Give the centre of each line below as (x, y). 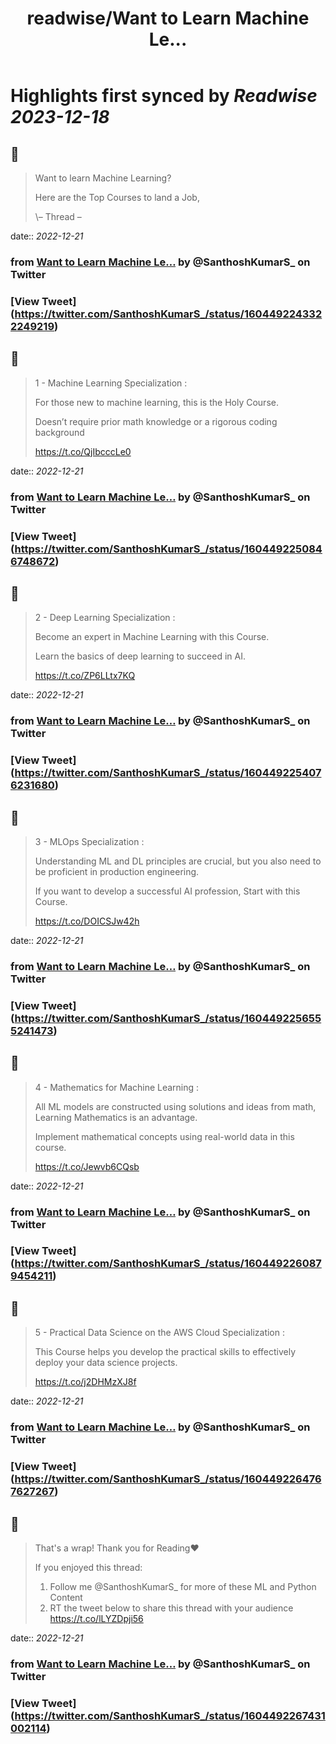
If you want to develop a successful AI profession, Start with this (167, 891)
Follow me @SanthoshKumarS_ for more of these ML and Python (183, 1586)
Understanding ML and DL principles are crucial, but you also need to (178, 861)
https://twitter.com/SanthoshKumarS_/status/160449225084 (168, 549)
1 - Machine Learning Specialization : (111, 383)
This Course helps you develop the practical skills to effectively (165, 1352)
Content (66, 1597)
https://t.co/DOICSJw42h (87, 921)
